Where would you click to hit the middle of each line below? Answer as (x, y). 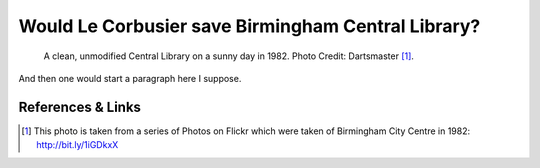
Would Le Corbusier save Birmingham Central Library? (249, 26)
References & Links (80, 106)
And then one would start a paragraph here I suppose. (130, 78)
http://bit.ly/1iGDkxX (77, 145)
